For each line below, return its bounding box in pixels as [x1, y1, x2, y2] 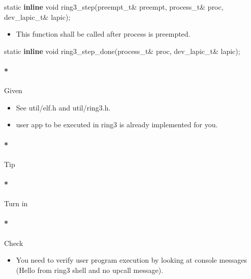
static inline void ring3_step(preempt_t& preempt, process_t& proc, [4, 2, 224, 12]
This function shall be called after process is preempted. [16, 29, 191, 39]
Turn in [4, 198, 28, 209]
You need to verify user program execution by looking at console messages [16, 255, 247, 265]
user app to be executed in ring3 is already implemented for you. [16, 119, 218, 130]
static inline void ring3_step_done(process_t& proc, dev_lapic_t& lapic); [4, 45, 240, 56]
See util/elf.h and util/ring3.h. [16, 102, 111, 113]
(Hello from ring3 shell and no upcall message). [16, 264, 164, 275]
